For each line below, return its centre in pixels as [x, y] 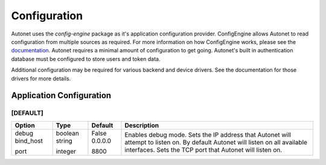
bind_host [29, 140]
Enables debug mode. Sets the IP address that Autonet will [208, 134]
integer [66, 151]
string [64, 140]
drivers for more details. [41, 78]
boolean [68, 133]
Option [25, 125]
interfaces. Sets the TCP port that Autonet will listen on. [203, 149]
